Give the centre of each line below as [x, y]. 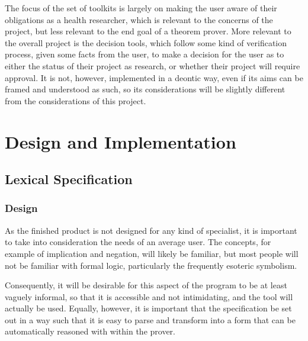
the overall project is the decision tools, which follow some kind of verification [146, 42]
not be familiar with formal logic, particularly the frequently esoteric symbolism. [151, 265]
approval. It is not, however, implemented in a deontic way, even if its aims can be [154, 77]
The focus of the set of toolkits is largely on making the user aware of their [141, 8]
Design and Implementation [121, 141]
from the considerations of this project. [76, 100]
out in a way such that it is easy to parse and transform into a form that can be [150, 319]
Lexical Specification [69, 179]
